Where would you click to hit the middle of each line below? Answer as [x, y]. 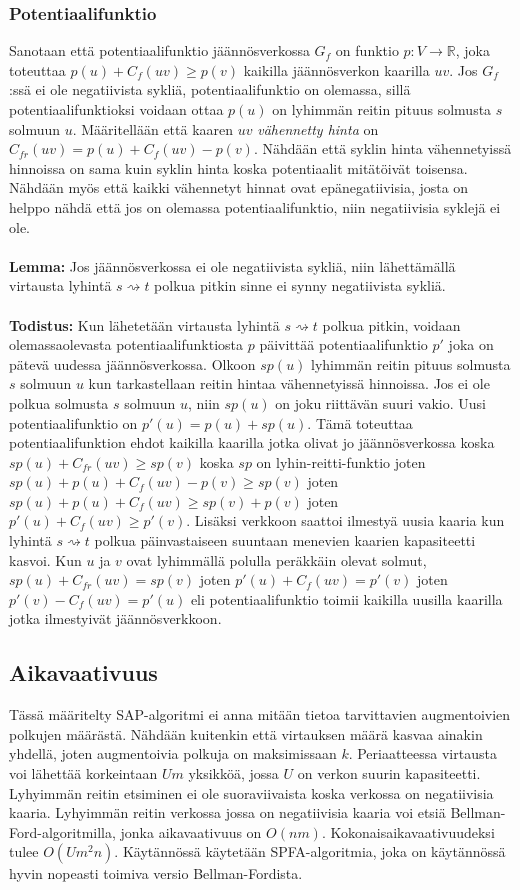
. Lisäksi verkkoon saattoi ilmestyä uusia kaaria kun [345, 520]
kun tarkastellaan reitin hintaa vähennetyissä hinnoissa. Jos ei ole [289, 383]
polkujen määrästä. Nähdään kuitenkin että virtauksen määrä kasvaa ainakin [246, 733]
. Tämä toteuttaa [360, 422]
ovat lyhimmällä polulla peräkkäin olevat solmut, [276, 559]
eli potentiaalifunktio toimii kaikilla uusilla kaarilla [346, 598]
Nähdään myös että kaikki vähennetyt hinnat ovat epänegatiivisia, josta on [239, 187]
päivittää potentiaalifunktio [343, 344]
